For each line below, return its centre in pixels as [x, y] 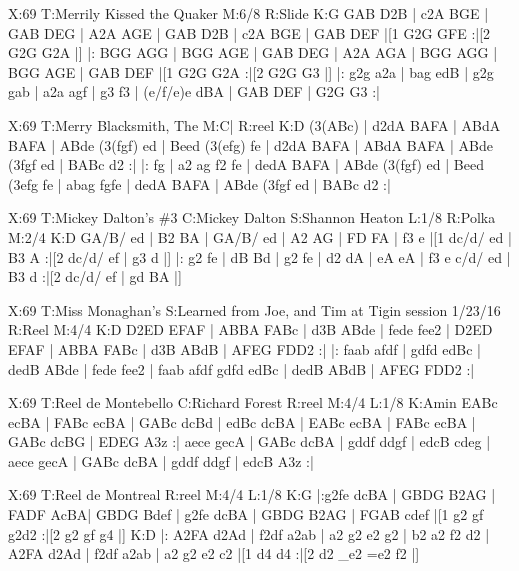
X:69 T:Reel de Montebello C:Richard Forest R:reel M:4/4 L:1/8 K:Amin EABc [253, 402]
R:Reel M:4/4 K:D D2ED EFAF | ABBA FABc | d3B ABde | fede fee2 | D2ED [250, 329]
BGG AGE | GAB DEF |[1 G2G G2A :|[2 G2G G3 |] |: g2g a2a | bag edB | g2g [251, 71]
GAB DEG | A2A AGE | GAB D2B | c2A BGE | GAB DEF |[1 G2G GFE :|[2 [249, 32]
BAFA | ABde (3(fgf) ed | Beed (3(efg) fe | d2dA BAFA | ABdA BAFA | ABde [250, 144]
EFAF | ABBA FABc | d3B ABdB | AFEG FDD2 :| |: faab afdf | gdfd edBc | [244, 348]
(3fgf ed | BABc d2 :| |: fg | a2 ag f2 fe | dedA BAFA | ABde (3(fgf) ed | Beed [246, 164]
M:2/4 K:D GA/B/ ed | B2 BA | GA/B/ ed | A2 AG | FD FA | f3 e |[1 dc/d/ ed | [260, 236]
